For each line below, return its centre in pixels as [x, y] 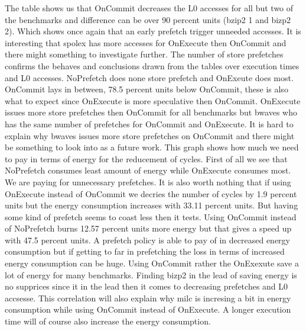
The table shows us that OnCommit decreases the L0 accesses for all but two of [149, 8]
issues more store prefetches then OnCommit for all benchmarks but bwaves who [151, 112]
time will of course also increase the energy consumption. [108, 321]
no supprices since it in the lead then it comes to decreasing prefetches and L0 [147, 286]
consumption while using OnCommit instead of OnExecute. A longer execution [148, 309]
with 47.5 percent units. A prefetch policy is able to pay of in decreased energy [147, 240]
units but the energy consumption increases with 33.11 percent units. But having [152, 205]
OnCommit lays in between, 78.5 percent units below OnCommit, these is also [147, 89]
